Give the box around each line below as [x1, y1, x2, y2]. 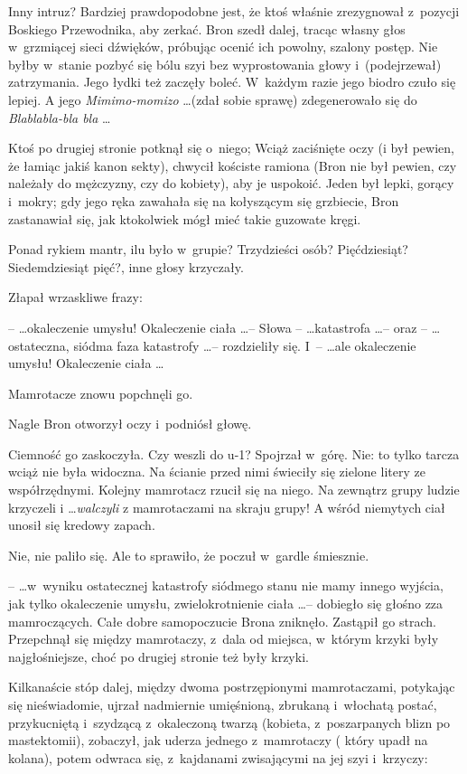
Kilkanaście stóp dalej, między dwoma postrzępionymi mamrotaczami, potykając [8, 677, 455, 696]
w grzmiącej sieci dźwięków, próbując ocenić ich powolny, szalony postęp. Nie [8, 37, 438, 56]
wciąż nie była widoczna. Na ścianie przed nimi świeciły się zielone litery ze [8, 462, 425, 481]
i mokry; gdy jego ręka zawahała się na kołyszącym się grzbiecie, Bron [8, 191, 399, 210]
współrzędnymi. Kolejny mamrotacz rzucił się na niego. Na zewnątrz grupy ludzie [8, 480, 460, 499]
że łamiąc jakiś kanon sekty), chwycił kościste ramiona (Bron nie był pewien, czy [8, 156, 457, 175]
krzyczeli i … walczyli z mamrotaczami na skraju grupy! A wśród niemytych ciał [8, 497, 445, 516]
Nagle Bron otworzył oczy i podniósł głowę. [8, 414, 252, 433]
